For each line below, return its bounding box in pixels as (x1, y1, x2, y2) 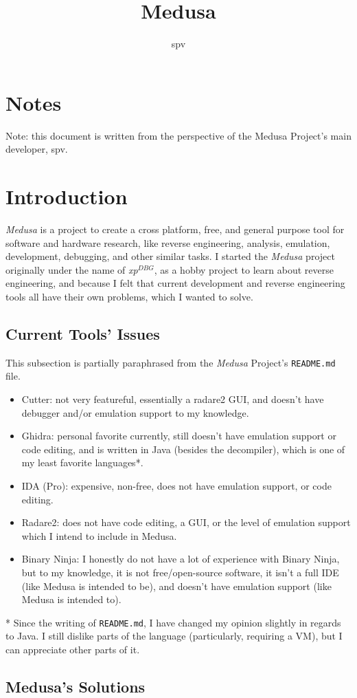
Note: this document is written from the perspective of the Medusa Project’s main (5, 128, 352, 142)
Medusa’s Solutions (5, 675, 146, 697)
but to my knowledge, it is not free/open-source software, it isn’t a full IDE (21, 565, 339, 579)
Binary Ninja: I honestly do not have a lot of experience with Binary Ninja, (21, 552, 340, 566)
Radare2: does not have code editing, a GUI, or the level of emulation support (21, 515, 351, 530)
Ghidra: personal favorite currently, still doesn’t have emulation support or (21, 428, 336, 443)
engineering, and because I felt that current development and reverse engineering (5, 276, 345, 290)
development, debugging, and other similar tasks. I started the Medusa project (5, 249, 335, 263)
